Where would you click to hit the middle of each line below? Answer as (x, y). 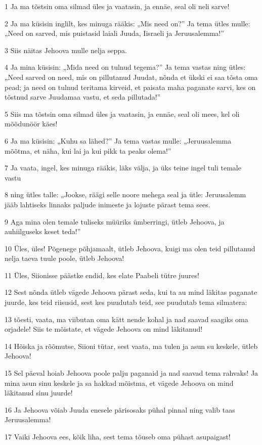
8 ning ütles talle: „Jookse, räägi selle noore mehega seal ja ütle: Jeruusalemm (125, 194)
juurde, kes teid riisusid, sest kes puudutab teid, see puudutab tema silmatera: (126, 302)
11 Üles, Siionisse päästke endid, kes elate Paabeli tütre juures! (102, 275)
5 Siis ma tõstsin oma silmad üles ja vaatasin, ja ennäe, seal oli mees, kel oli (122, 114)
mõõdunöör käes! (31, 124)
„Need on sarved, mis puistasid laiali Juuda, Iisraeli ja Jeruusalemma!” (114, 33)
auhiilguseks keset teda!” (43, 231)
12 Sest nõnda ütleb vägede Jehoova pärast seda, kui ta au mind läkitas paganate (131, 292)
